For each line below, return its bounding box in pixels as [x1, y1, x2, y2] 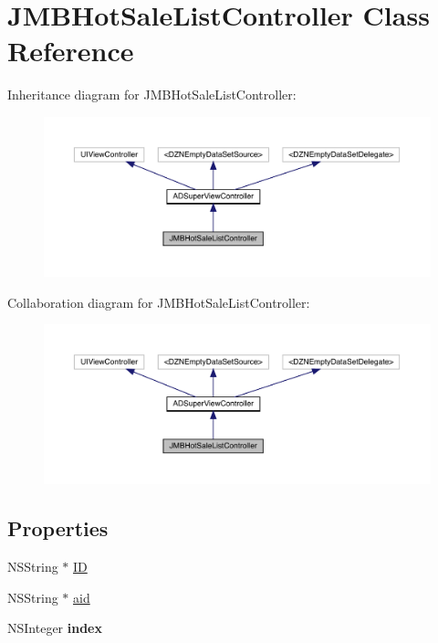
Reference [7, 32, 134, 69]
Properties [7, 514, 109, 543]
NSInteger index [7, 618, 102, 638]
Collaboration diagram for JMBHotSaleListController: [7, 292, 310, 311]
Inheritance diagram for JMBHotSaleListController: [7, 85, 297, 104]
